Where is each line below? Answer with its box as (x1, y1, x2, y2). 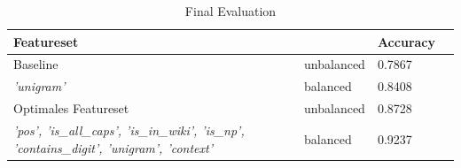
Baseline (13, 55, 59, 73)
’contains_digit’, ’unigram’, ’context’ (13, 138, 213, 157)
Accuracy (377, 32, 435, 50)
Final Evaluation (184, 2, 277, 19)
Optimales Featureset (13, 99, 129, 118)
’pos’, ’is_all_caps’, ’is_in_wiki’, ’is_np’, (13, 120, 245, 139)
